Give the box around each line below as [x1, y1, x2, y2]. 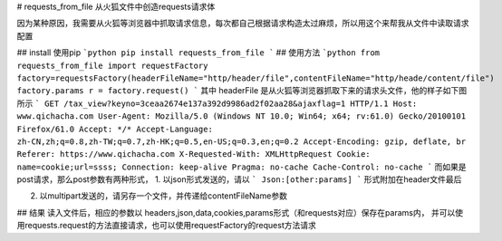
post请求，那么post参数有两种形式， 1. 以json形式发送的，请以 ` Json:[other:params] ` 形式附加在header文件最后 [16, 174, 462, 185]
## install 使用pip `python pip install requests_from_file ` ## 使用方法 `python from [16, 47, 381, 58]
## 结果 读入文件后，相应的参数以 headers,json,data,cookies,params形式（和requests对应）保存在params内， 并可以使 [16, 207, 464, 217]
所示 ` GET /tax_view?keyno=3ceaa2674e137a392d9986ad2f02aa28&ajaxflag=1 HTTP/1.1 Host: [16, 98, 418, 109]
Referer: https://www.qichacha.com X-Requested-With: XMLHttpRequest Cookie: [16, 149, 371, 159]
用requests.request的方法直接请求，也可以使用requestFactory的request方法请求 [16, 220, 316, 231]
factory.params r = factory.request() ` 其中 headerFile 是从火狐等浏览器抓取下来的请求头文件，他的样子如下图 [16, 85, 467, 96]
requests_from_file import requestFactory [16, 60, 208, 71]
